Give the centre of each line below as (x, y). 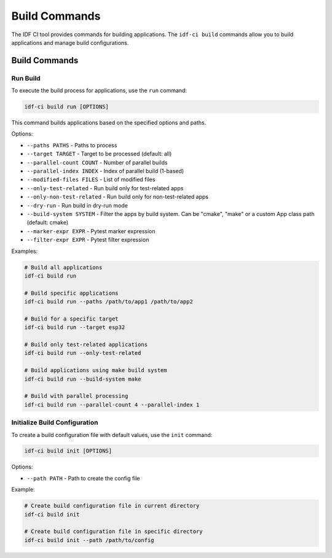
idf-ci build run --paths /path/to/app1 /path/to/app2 (109, 302)
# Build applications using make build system (96, 370)
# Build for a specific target (72, 319)
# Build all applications (63, 267)
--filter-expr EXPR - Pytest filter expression (88, 240)
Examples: (25, 251)
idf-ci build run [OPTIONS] (66, 107)
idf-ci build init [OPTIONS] (68, 451)
